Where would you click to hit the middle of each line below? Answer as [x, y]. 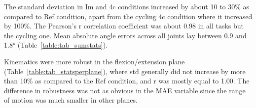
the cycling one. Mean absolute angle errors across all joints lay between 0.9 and [125, 35]
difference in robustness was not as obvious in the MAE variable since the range [125, 90]
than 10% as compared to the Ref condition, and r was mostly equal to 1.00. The [127, 81]
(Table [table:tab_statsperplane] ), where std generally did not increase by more [125, 71]
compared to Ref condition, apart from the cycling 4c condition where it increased [128, 16]
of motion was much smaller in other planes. [71, 100]
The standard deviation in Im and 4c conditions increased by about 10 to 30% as [127, 6]
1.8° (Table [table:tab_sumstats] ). [56, 45]
